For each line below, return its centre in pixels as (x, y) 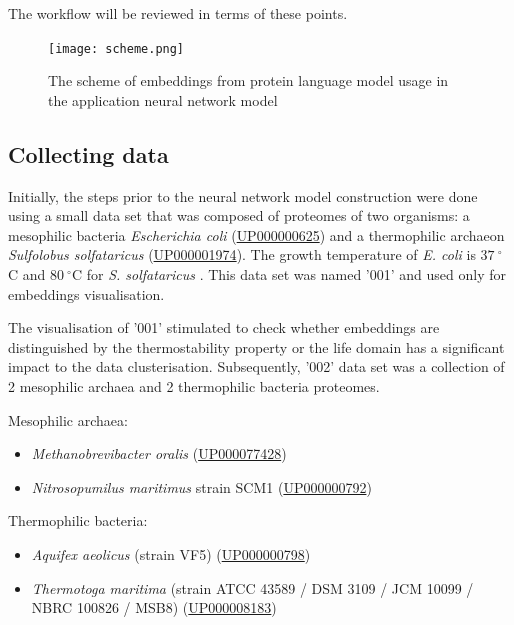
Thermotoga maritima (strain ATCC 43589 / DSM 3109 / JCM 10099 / (252, 587)
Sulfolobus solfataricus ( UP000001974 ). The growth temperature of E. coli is (242, 254)
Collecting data (88, 153)
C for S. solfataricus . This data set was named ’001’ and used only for (289, 274)
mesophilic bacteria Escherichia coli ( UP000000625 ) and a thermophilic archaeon (256, 234)
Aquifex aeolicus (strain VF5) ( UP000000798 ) (171, 553)
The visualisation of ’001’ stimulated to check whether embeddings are (224, 327)
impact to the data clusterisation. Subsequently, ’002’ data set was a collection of (256, 366)
